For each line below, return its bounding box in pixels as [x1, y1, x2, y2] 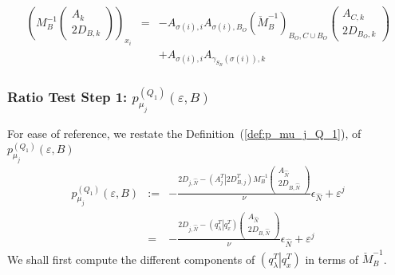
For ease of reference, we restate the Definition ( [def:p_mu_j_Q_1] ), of [7, 125, 361, 142]
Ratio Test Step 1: [7, 87, 128, 107]
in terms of [305, 250, 359, 267]
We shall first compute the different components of [7, 250, 255, 267]
